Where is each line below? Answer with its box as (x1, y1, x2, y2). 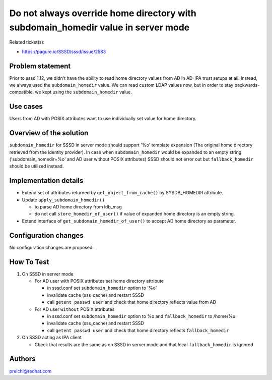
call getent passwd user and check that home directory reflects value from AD (47, 299, 217, 305)
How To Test (9, 257, 49, 266)
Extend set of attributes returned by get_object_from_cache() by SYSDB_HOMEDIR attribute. (22, 190, 224, 196)
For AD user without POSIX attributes (34, 306, 115, 312)
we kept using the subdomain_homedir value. (35, 89, 132, 95)
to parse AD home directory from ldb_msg (34, 204, 122, 210)
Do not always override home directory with (9, 8, 196, 19)
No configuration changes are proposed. (9, 244, 94, 250)
